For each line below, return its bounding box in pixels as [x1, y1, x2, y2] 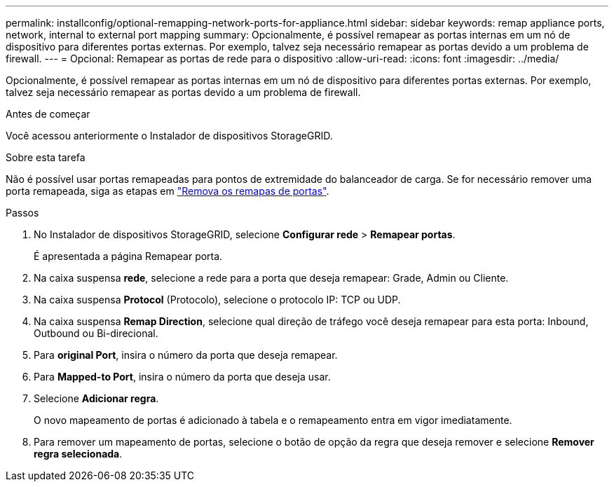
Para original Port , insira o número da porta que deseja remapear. [34, 349, 338, 361]
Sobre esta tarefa [6, 151, 86, 163]
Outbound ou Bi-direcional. [34, 327, 158, 339]
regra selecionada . [34, 448, 123, 460]
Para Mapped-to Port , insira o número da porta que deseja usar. [34, 371, 331, 383]
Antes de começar [6, 108, 90, 120]
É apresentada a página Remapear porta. [34, 250, 223, 262]
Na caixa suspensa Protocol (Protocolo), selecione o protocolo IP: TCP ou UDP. [34, 294, 401, 306]
